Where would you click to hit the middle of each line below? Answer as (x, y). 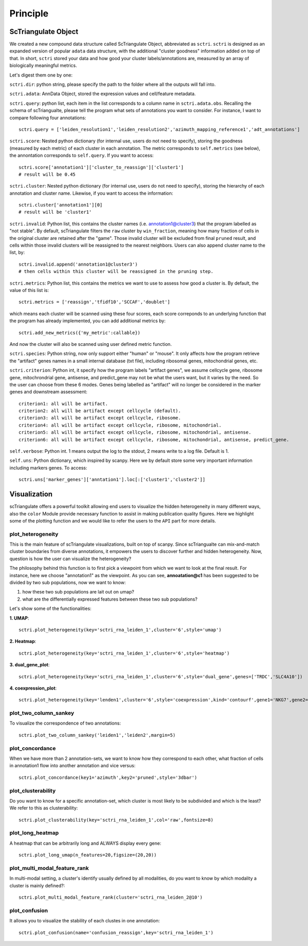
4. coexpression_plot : (33, 688)
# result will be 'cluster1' (55, 212)
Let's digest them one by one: (41, 75)
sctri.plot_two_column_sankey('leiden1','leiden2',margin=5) (97, 735)
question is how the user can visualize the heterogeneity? (70, 559)
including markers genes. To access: (48, 468)
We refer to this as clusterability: (44, 808)
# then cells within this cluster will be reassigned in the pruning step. (116, 272)
